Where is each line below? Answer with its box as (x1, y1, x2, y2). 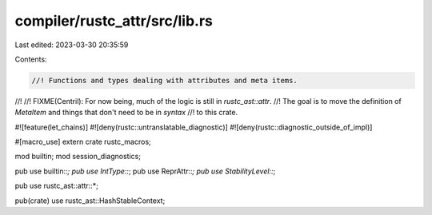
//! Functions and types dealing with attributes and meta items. (31, 76, 298, 85)
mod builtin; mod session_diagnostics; (14, 152, 142, 161)
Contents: (14, 54, 47, 64)
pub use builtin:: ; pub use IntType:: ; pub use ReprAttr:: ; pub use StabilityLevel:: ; (14, 166, 276, 176)
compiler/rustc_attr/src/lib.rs (14, 12, 214, 30)
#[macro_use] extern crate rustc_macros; (14, 137, 151, 147)
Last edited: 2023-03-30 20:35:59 (14, 40, 129, 50)
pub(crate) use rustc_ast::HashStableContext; (14, 196, 166, 205)
